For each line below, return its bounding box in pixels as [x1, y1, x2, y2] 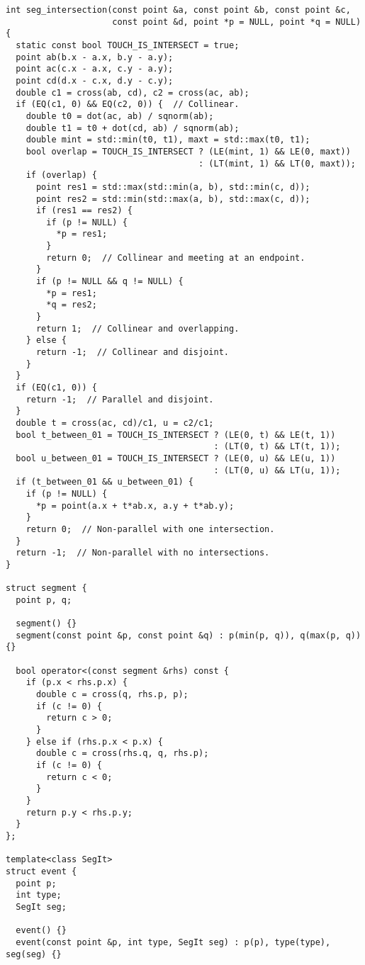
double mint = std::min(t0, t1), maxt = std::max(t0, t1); [26, 135, 310, 145]
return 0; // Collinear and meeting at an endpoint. [46, 252, 305, 263]
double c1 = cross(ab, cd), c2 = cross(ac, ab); [16, 87, 249, 98]
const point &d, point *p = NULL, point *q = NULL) [112, 16, 361, 27]
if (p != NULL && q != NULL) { [35, 276, 184, 287]
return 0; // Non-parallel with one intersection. [26, 524, 275, 534]
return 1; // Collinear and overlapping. [35, 323, 240, 334]
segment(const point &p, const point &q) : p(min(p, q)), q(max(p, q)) [16, 630, 361, 640]
